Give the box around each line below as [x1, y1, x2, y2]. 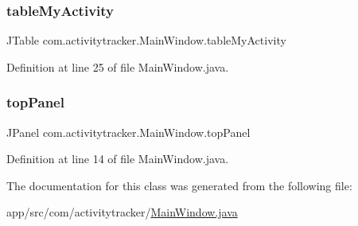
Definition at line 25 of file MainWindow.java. [6, 58, 229, 75]
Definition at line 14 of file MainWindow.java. [6, 150, 229, 167]
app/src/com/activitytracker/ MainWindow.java [6, 204, 238, 220]
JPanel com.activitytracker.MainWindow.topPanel [6, 123, 251, 140]
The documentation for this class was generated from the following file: [6, 177, 352, 193]
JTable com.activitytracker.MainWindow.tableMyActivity [6, 32, 286, 49]
